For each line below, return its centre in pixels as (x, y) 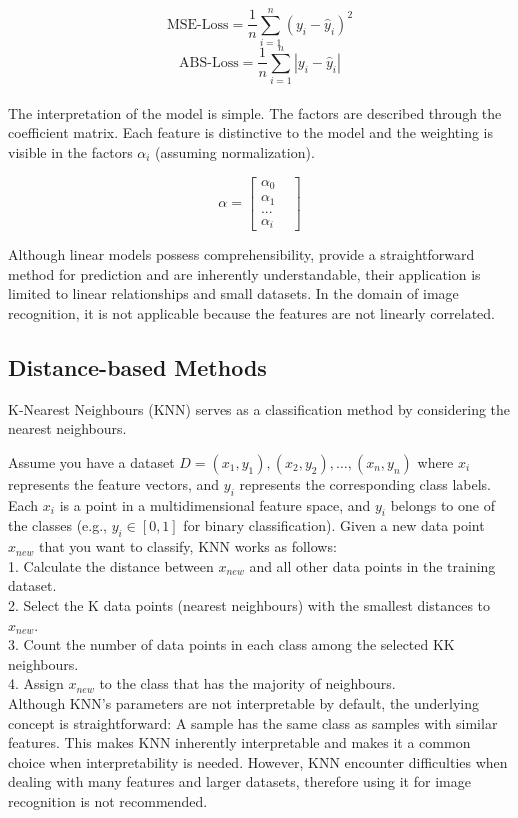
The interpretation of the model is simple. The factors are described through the (255, 112)
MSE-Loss (197, 24)
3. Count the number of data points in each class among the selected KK (231, 644)
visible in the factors (70, 152)
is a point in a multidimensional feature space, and (215, 504)
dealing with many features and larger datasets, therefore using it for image (239, 781)
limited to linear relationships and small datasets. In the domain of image (233, 293)
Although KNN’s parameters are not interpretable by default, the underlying (244, 703)
